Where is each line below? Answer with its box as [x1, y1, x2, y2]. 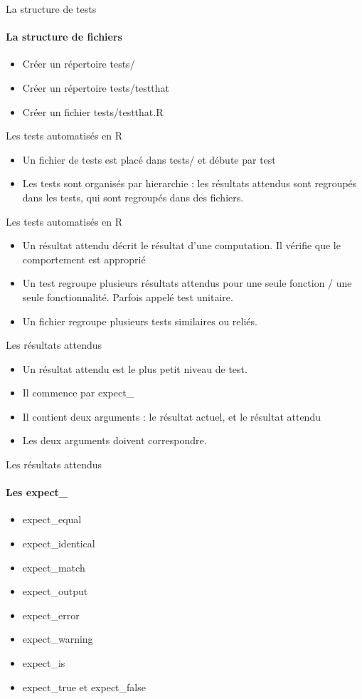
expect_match [22, 559, 85, 574]
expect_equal [22, 512, 82, 527]
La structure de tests [6, 1, 97, 16]
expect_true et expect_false [22, 679, 146, 694]
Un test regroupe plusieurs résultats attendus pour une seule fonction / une [22, 275, 352, 290]
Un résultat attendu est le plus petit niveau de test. [22, 361, 247, 376]
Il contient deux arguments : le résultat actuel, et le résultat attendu [22, 409, 321, 424]
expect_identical [22, 536, 95, 551]
